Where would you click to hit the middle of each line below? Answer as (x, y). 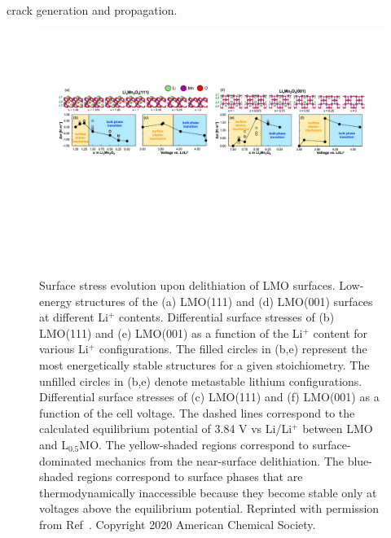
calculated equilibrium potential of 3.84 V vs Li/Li (166, 429)
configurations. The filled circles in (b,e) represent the (233, 349)
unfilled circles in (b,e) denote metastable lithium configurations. (201, 381)
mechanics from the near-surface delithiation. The (220, 460)
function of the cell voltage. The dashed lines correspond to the (197, 412)
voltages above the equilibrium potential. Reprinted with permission (209, 508)
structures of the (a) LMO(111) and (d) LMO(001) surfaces (224, 301)
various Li (64, 349)
